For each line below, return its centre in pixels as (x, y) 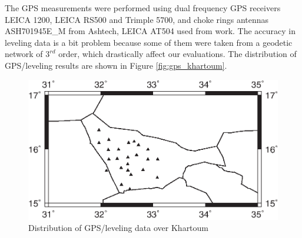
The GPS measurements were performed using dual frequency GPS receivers (143, 8)
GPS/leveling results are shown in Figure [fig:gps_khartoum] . (116, 65)
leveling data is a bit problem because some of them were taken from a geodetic (149, 42)
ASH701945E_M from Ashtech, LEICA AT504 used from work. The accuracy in (150, 31)
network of (24, 54)
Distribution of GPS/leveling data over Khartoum (119, 228)
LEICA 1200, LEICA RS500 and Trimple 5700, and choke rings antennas (137, 19)
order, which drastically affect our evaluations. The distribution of (177, 54)
